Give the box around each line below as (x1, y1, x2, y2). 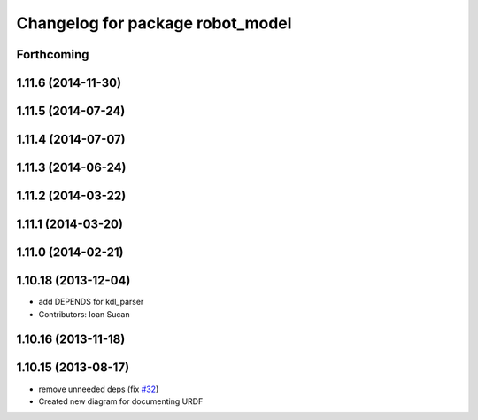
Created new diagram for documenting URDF (38, 395, 204, 407)
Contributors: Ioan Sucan (38, 308, 130, 319)
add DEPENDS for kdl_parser (38, 297, 144, 307)
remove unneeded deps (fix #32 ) (38, 384, 159, 394)
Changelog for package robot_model (16, 13, 292, 33)
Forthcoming (16, 47, 89, 62)
